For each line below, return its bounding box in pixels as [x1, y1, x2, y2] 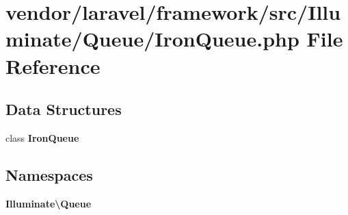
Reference [5, 51, 101, 79]
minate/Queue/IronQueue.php [5, 25, 299, 53]
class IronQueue [5, 130, 79, 144]
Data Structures [5, 99, 122, 120]
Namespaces [5, 164, 93, 185]
